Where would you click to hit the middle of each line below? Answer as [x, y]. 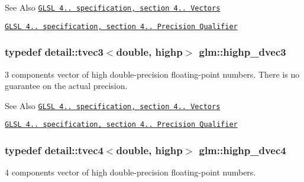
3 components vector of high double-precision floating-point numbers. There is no [152, 74]
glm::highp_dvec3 [242, 52]
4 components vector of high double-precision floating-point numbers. [130, 172]
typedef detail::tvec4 [54, 150]
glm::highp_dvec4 [242, 150]
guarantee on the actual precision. [66, 86]
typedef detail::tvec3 [54, 52]
